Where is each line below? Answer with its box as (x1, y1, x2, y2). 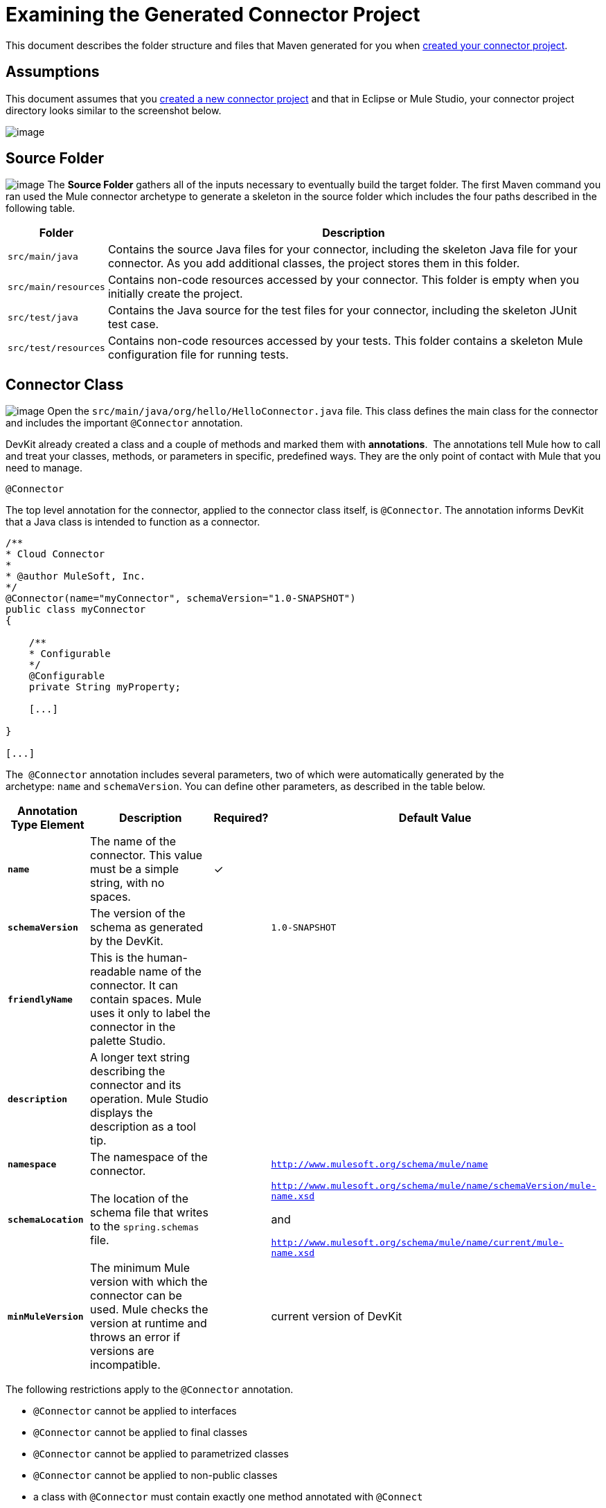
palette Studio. (90, 1034, 166, 1048)
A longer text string (90, 1050, 190, 1065)
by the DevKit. (90, 934, 163, 949)
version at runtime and (90, 1316, 207, 1331)
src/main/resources (8, 281, 105, 292)
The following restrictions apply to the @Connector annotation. (6, 1383, 294, 1396)
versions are (90, 1344, 154, 1358)
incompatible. (90, 1358, 161, 1372)
